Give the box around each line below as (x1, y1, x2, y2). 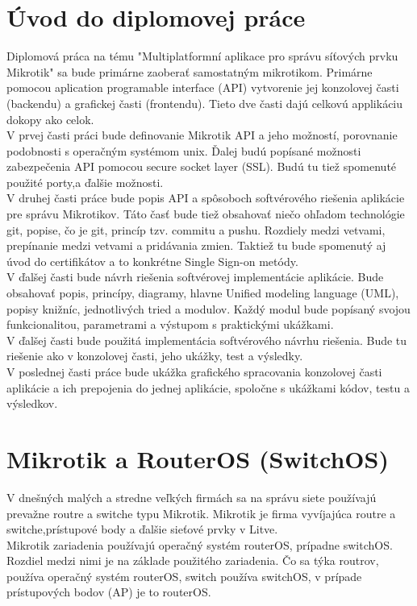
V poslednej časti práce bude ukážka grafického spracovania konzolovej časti (6, 363, 382, 380)
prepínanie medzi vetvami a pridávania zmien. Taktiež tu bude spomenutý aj (6, 237, 386, 254)
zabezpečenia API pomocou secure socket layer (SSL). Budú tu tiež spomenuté (6, 158, 397, 175)
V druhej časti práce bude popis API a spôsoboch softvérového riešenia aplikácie (6, 189, 405, 206)
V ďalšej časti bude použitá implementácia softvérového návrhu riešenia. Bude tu (6, 331, 407, 348)
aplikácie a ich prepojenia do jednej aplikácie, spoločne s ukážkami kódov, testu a (6, 379, 411, 396)
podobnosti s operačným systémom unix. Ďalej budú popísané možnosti (6, 142, 361, 159)
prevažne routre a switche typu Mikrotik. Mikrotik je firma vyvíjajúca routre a (6, 504, 396, 521)
